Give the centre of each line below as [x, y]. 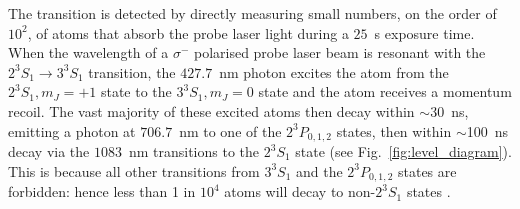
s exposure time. [424, 32]
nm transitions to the [194, 151]
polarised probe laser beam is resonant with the [339, 52]
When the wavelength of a [88, 52]
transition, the [132, 71]
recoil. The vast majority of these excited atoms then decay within [211, 110]
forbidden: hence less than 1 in [102, 191]
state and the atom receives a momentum [385, 91]
